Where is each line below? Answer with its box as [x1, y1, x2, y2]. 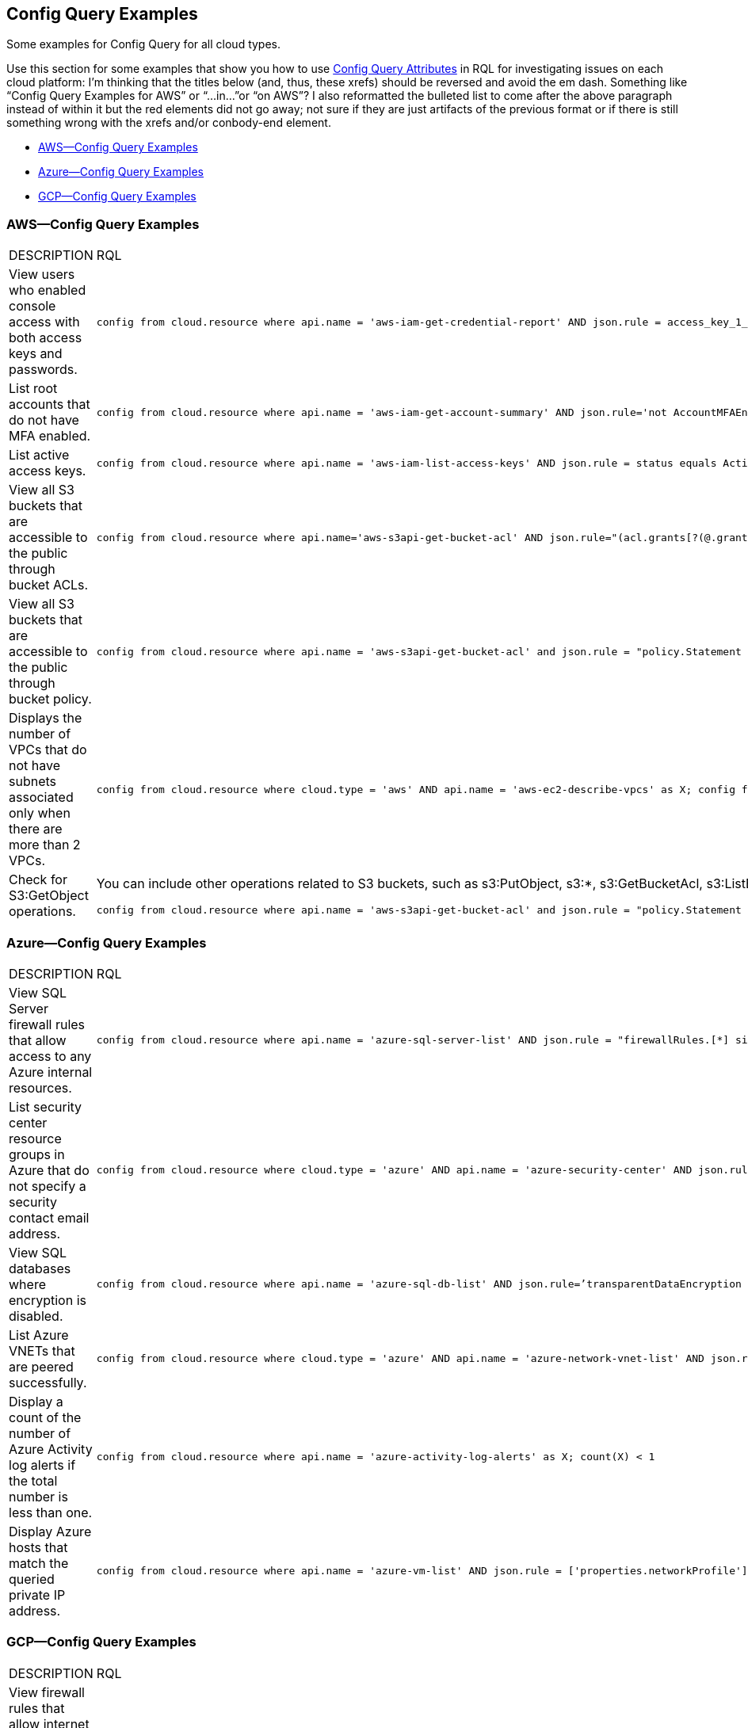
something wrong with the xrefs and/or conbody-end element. [6, 116, 331, 130]
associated [9, 789, 74, 806]
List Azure [9, 1326, 69, 1343]
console [9, 298, 56, 315]
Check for [9, 872, 67, 888]
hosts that [9, 1539, 68, 1555]
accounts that [9, 396, 90, 413]
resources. [9, 1079, 72, 1096]
